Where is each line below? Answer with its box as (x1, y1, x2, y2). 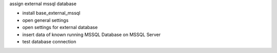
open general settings (22, 17, 69, 23)
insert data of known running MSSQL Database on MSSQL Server (22, 31, 161, 38)
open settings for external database (22, 24, 98, 31)
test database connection (22, 38, 76, 44)
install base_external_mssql (22, 10, 81, 16)
